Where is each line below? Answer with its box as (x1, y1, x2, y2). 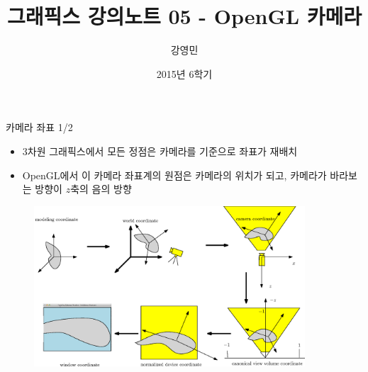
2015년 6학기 (156, 66, 213, 81)
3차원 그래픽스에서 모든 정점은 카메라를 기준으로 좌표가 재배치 (22, 143, 298, 158)
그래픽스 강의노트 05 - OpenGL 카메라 (6, 1, 362, 30)
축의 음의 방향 (70, 181, 132, 196)
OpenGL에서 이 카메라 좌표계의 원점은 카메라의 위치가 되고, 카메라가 (22, 167, 327, 182)
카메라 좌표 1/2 (6, 120, 73, 135)
